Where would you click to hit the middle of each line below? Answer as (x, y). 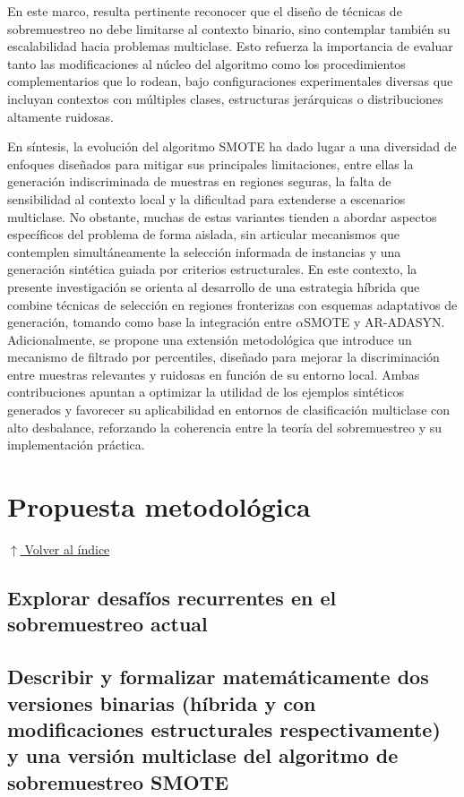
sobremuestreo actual (107, 624)
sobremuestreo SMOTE (118, 781)
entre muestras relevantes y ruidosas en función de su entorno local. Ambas (214, 374)
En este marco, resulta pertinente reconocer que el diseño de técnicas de (205, 11)
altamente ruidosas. (60, 116)
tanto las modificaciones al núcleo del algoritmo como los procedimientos (206, 63)
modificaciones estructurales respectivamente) (224, 728)
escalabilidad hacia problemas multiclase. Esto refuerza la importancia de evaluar (230, 46)
